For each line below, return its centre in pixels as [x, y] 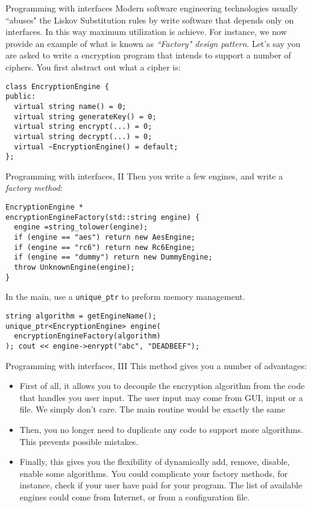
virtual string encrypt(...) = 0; [83, 127]
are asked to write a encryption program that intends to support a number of [148, 55]
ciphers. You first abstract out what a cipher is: [93, 67]
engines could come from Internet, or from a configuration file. [135, 496]
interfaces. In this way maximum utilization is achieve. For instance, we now [146, 32]
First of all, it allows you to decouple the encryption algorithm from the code [162, 386]
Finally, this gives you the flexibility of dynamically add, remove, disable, [155, 462]
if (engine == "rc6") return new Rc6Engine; [105, 247]
